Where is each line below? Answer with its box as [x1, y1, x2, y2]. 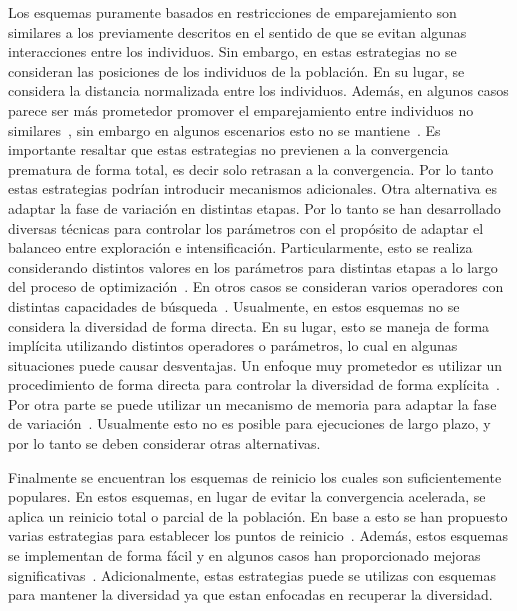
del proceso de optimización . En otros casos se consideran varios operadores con [8, 276, 504, 297]
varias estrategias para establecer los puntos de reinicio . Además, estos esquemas [8, 525, 508, 546]
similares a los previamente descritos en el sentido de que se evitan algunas [8, 21, 467, 42]
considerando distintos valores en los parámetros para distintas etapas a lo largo [8, 256, 498, 277]
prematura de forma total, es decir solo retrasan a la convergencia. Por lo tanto [8, 158, 494, 179]
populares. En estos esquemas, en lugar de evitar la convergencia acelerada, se [8, 486, 486, 507]
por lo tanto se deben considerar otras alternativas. [8, 433, 321, 454]
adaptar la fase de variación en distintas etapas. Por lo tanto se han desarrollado [8, 197, 501, 218]
